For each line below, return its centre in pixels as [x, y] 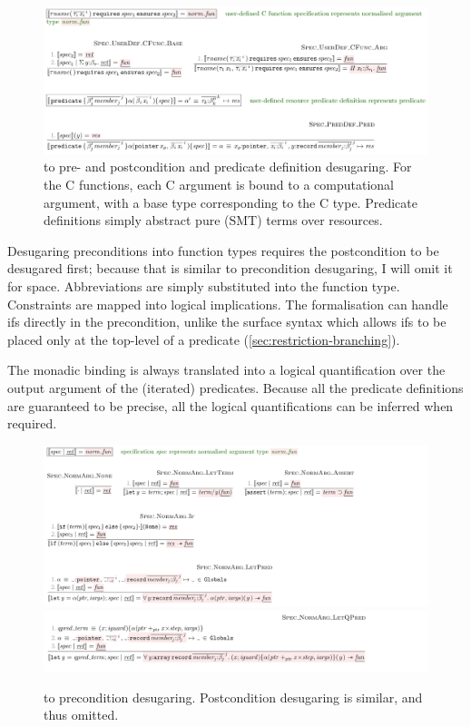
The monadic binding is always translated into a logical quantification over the [226, 370]
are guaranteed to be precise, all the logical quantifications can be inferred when [231, 405]
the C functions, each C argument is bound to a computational [219, 185]
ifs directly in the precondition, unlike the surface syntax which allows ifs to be [227, 322]
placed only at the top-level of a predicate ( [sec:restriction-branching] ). [204, 339]
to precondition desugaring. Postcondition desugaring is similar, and [233, 697]
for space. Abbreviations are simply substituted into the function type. [204, 286]
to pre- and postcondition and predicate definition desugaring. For [228, 167]
